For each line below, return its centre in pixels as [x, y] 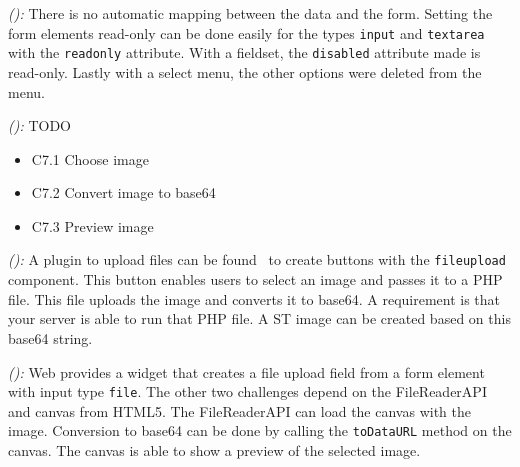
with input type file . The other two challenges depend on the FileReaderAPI [247, 391]
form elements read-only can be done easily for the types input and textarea [246, 32]
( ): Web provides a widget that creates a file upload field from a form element [246, 371]
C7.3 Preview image [92, 225]
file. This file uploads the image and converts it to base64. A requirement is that [254, 298]
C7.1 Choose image [90, 158]
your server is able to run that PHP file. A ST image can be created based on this [259, 318]
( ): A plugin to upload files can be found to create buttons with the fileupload [257, 259]
